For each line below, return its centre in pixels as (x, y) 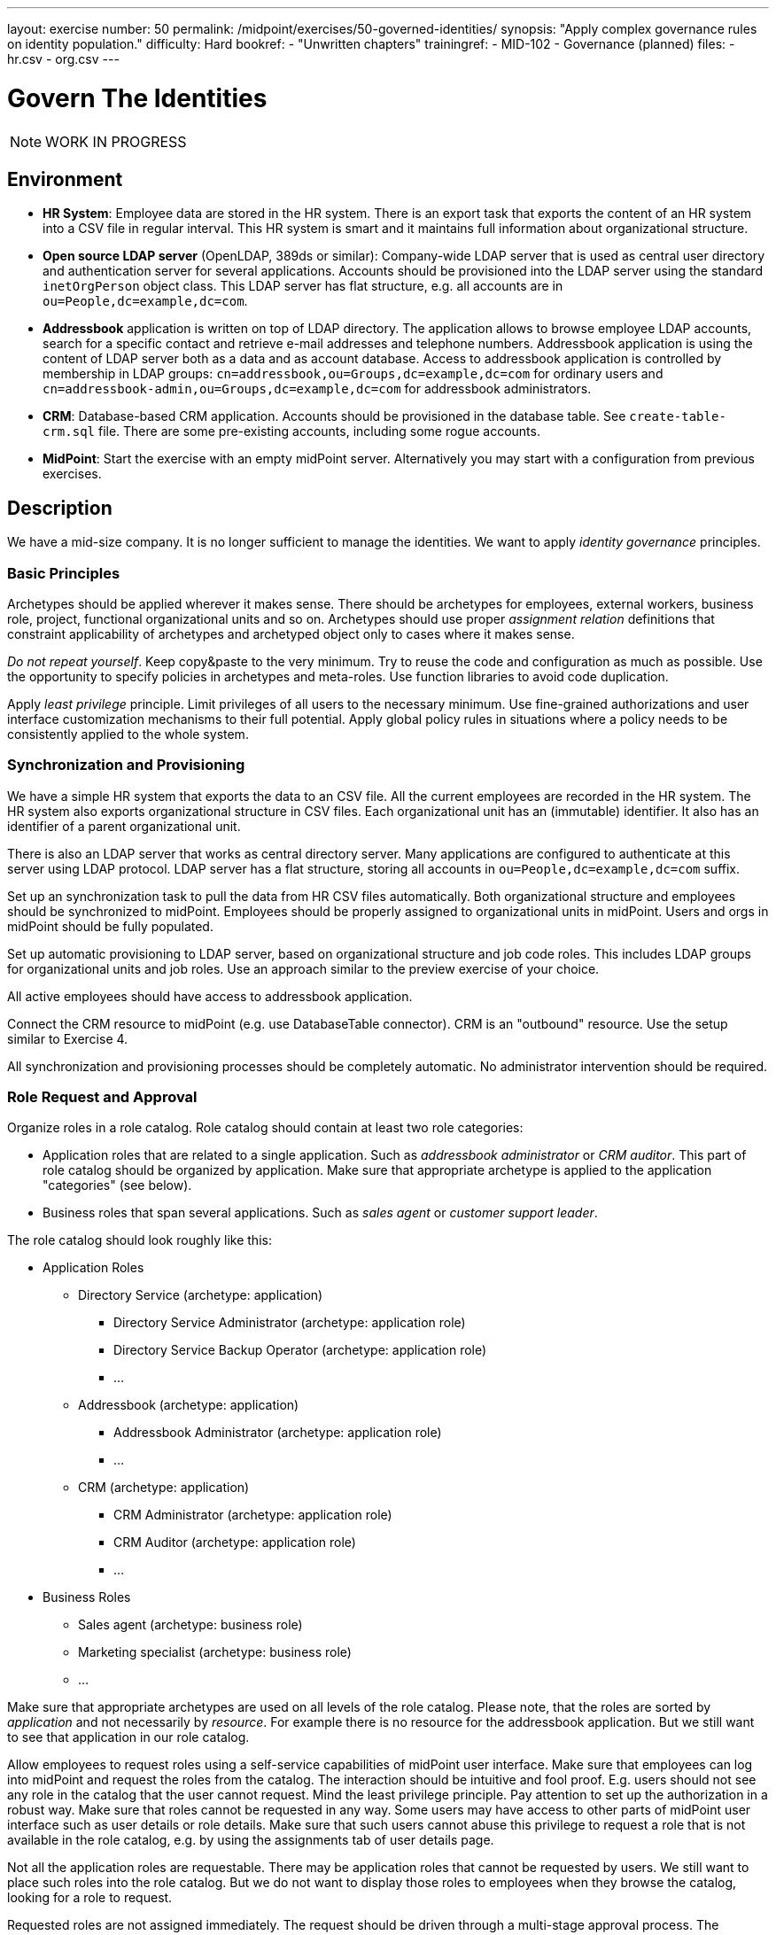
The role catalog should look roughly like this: (140, 1240)
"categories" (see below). (117, 1185)
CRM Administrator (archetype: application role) (253, 1515)
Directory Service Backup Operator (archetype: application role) (300, 1350)
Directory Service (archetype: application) (201, 1295)
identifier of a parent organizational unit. (124, 826)
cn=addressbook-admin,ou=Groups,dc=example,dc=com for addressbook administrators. (317, 389)
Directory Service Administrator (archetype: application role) (290, 1323)
